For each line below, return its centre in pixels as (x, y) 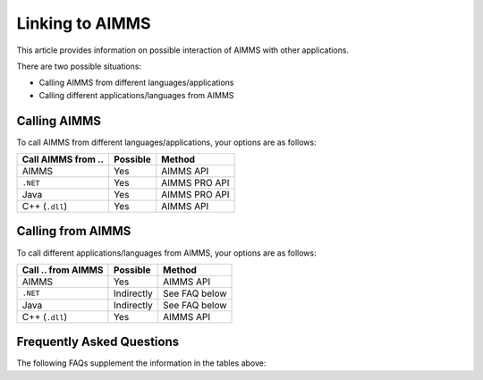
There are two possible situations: (79, 66)
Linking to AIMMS (84, 23)
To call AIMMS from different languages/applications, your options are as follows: (166, 142)
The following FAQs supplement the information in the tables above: (141, 363)
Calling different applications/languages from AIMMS (136, 95)
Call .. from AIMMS (63, 270)
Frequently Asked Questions (98, 342)
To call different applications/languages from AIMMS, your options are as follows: (166, 253)
